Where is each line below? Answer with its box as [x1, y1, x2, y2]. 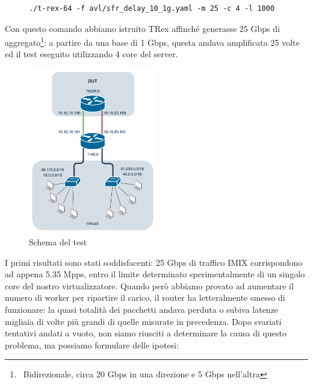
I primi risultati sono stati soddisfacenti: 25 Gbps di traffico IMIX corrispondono [5, 256, 303, 268]
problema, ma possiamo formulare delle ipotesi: [5, 338, 179, 351]
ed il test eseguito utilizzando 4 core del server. [5, 48, 178, 60]
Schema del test [29, 236, 87, 248]
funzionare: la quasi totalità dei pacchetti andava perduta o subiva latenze [5, 303, 279, 315]
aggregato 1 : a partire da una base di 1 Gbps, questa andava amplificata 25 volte [5, 34, 300, 48]
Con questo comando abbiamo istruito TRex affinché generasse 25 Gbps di [5, 22, 280, 34]
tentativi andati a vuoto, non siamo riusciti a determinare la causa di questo [5, 327, 287, 339]
